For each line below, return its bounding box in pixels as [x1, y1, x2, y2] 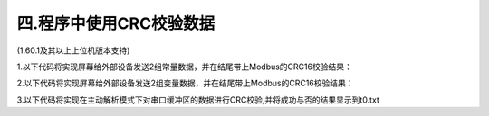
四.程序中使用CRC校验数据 [16, 13, 216, 33]
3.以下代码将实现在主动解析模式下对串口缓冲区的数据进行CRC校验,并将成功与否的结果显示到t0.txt [16, 94, 380, 105]
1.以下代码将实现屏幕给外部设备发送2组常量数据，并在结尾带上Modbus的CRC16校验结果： [16, 61, 352, 72]
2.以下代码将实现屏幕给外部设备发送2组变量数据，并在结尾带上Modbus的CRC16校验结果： [16, 77, 354, 89]
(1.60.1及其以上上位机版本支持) [16, 45, 130, 56]
